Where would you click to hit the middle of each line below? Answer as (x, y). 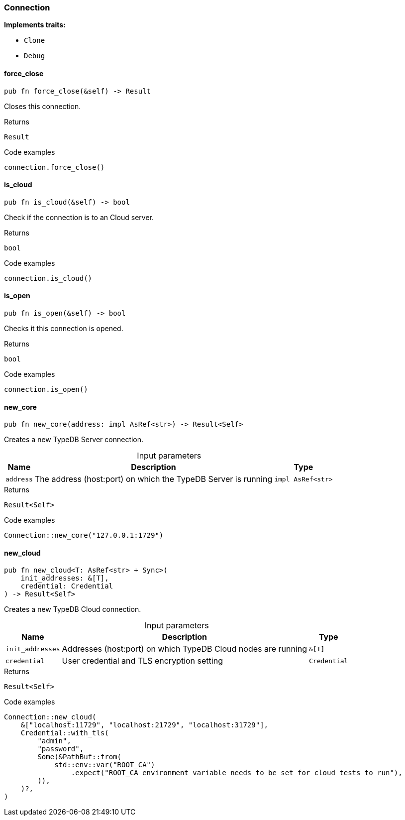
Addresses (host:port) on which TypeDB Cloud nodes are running (185, 649)
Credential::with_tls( (65, 733)
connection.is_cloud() (48, 278)
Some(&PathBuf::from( (80, 757)
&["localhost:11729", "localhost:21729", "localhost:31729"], (145, 725)
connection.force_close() (54, 167)
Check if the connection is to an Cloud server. (79, 217)
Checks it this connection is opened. (64, 329)
